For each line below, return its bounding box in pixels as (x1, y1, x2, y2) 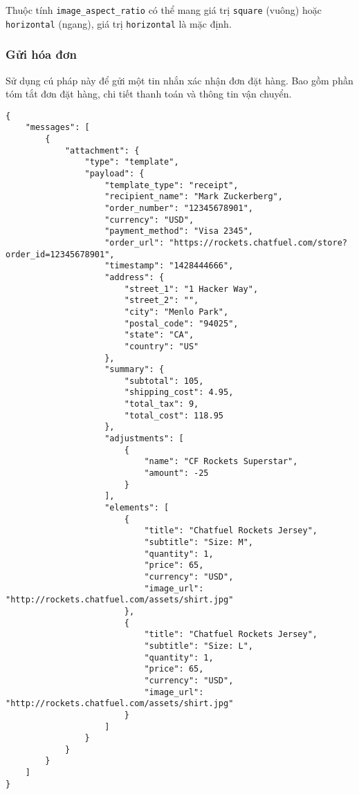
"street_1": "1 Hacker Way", (124, 284, 259, 294)
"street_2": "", (124, 295, 199, 306)
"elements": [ (104, 503, 169, 513)
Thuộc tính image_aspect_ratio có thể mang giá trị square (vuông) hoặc (6, 3, 322, 17)
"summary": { (104, 364, 165, 375)
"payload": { (84, 169, 145, 178)
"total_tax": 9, (124, 399, 199, 409)
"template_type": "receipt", (104, 180, 239, 190)
